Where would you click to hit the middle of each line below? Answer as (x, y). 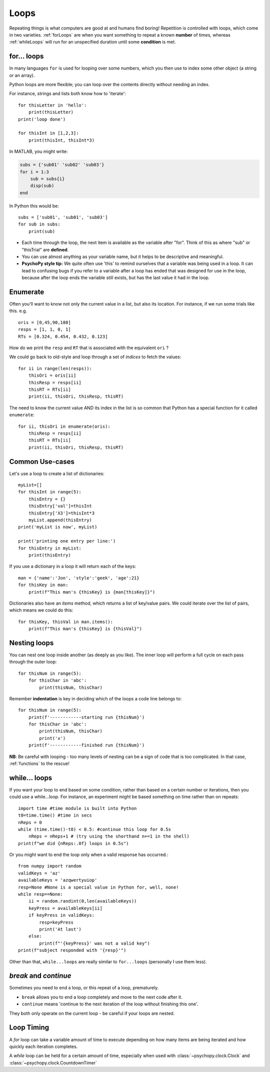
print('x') (52, 738)
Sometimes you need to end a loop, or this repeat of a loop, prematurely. (84, 988)
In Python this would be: (34, 206)
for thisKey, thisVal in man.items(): (66, 622)
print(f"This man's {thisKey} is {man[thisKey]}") (92, 592)
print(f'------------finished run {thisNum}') (86, 745)
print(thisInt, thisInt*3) (61, 140)
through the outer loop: (33, 662)
